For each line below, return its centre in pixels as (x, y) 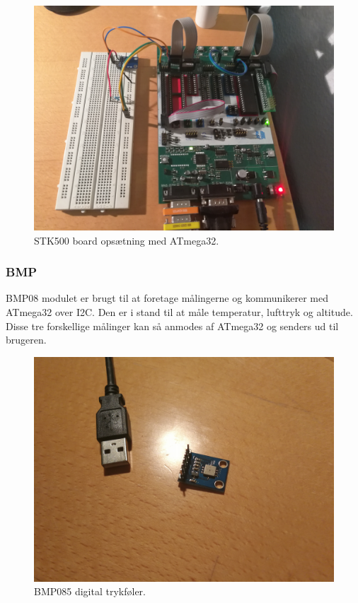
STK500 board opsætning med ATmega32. (127, 240)
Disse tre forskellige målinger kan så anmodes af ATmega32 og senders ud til (172, 326)
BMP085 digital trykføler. (90, 591)
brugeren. (26, 340)
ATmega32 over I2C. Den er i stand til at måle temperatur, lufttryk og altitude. (179, 312)
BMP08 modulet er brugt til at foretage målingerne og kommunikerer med (167, 298)
